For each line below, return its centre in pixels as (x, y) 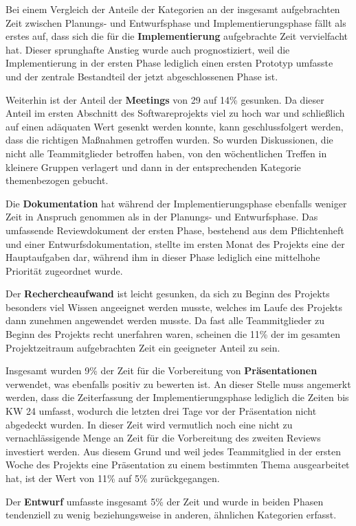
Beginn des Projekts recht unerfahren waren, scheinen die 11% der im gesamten (173, 334)
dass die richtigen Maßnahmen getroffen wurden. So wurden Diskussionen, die (169, 140)
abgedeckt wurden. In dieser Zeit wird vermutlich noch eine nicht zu (149, 424)
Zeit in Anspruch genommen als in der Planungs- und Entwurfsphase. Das (162, 217)
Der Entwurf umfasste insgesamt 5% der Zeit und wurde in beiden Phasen (165, 501)
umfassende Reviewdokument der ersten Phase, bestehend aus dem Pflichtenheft (175, 230)
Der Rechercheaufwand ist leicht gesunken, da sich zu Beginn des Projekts (168, 294)
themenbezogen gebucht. (57, 180)
